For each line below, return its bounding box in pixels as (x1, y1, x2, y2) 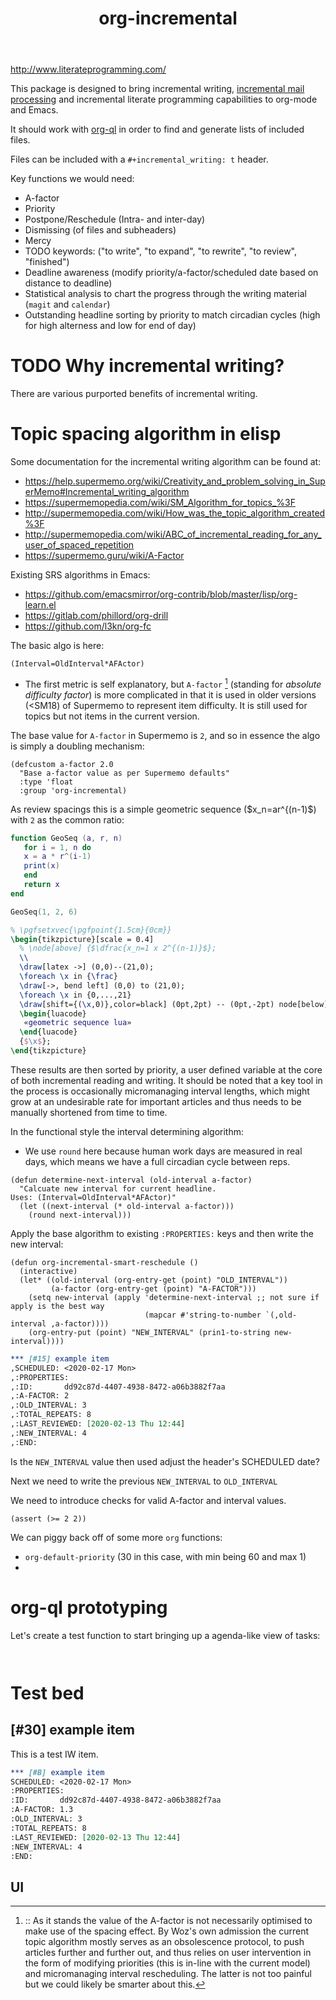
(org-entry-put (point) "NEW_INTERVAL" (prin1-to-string (28, 1327, 271, 1337)
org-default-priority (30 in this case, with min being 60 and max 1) (24, 1550, 307, 1562)
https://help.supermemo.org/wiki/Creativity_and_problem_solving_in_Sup (24, 475, 326, 487)
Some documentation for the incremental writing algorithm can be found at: (10, 456, 322, 468)
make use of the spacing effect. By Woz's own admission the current (24, 1925, 309, 1937)
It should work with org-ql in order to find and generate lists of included (10, 123, 305, 136)
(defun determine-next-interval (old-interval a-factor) (10, 1175, 253, 1185)
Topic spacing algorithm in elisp (10, 423, 282, 446)
